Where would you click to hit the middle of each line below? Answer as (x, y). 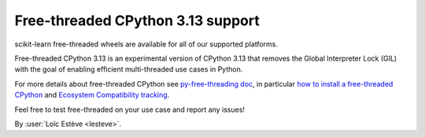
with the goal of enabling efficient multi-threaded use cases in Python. (129, 69)
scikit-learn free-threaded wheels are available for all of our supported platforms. (146, 44)
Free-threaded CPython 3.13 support (137, 20)
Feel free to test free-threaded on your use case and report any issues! (130, 109)
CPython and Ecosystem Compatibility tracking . (92, 95)
